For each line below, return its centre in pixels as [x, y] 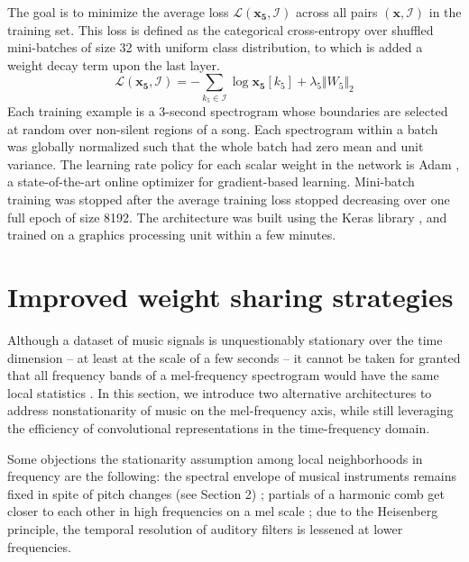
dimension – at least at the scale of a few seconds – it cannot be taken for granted [234, 357]
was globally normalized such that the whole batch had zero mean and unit [216, 146]
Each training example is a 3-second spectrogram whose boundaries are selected [228, 111]
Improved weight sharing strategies [230, 297]
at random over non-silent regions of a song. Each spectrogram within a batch [223, 128]
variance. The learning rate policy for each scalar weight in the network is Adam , [234, 163]
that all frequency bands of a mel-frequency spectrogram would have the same [223, 375]
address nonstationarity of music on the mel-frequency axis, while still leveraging [230, 410]
